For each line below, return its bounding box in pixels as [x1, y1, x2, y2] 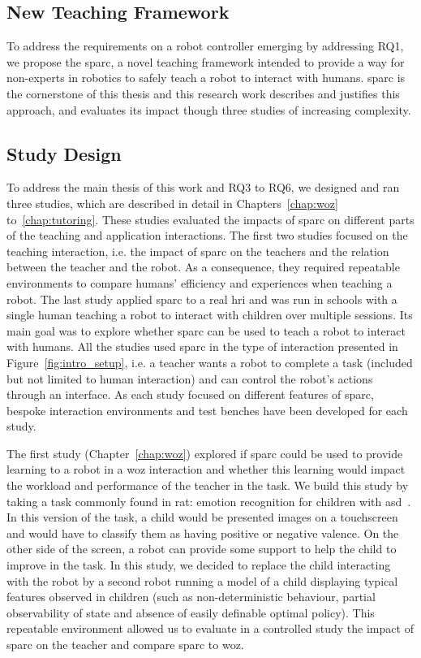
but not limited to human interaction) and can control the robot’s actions [6, 370, 373, 387]
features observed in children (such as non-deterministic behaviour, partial [6, 588, 376, 605]
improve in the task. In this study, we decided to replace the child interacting [6, 556, 391, 574]
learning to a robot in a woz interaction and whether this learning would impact [6, 461, 406, 478]
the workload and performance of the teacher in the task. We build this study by [6, 477, 409, 494]
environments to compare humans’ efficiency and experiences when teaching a [6, 274, 393, 291]
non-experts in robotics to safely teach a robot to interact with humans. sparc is [6, 69, 406, 86]
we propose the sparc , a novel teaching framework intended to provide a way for [6, 53, 405, 70]
